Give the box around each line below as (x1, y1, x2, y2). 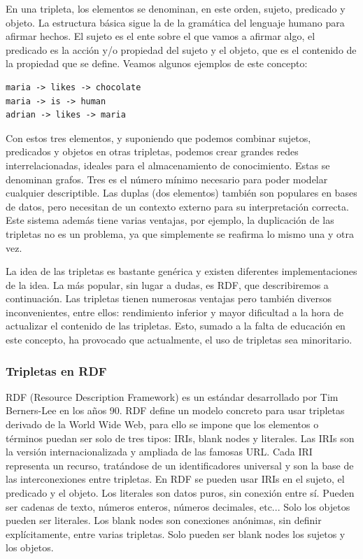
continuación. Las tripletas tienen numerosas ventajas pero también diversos (6, 291, 332, 306)
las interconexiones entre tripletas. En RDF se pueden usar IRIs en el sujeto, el (6, 472, 345, 486)
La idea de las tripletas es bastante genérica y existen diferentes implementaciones (6, 264, 357, 278)
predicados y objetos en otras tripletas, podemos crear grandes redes (6, 144, 299, 159)
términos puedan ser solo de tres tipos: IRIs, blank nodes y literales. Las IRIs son (6, 430, 355, 445)
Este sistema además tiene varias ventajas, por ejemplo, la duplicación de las (6, 213, 334, 227)
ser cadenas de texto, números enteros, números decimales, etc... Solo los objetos (6, 499, 350, 514)
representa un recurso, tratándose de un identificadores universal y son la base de (6, 458, 354, 472)
